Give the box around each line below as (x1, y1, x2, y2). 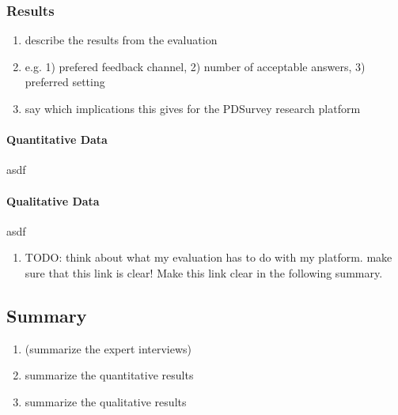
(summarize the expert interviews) (25, 340, 192, 357)
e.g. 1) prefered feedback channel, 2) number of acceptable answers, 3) (25, 58, 366, 74)
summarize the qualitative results (25, 393, 187, 409)
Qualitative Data (6, 192, 100, 209)
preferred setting (25, 74, 105, 90)
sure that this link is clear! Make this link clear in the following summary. (25, 264, 383, 281)
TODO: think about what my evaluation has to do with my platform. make (25, 249, 392, 266)
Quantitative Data (6, 131, 108, 148)
